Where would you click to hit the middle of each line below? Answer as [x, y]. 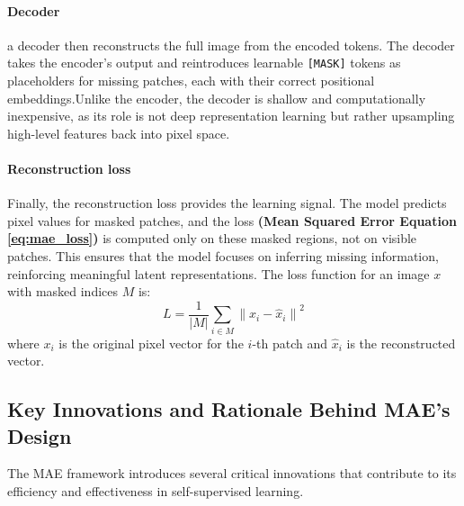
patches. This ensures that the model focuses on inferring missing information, [223, 256]
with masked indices [63, 291]
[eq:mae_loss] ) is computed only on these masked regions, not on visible [212, 238]
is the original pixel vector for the [151, 343]
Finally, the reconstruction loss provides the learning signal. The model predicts [227, 203]
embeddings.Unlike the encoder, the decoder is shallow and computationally [217, 98]
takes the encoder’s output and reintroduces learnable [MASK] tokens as [204, 63]
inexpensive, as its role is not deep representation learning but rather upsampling [231, 116]
